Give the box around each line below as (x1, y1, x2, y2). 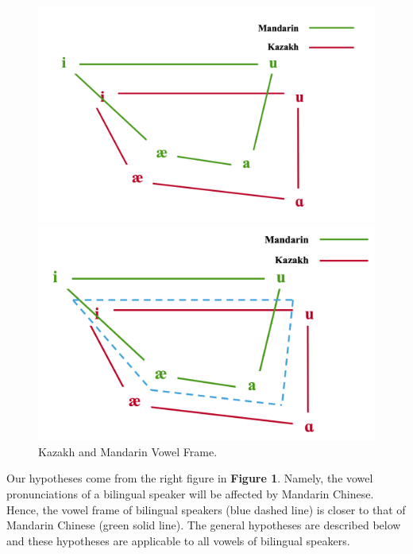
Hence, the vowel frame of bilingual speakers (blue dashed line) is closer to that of (6, 501, 406, 517)
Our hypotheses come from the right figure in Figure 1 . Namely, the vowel (6, 470, 373, 486)
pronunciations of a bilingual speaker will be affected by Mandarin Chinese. (6, 485, 374, 502)
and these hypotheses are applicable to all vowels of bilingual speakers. (6, 532, 350, 548)
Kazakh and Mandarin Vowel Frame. (38, 443, 218, 459)
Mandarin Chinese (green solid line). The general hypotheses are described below (6, 517, 401, 533)
